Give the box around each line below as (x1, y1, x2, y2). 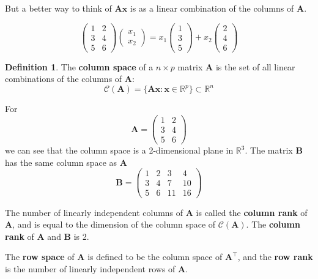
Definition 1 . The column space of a (5, 60, 153, 73)
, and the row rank (237, 250, 313, 263)
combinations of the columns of (5, 72, 122, 85)
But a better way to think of (5, 2, 112, 14)
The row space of (5, 250, 75, 263)
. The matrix (245, 144, 293, 157)
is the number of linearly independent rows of (5, 262, 176, 275)
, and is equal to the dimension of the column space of (12, 218, 216, 231)
